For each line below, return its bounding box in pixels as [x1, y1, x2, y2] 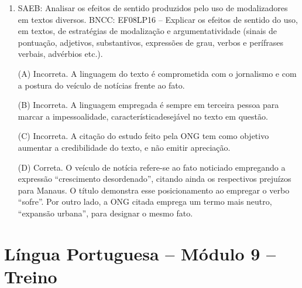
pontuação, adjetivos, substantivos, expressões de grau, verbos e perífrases [18, 36, 284, 48]
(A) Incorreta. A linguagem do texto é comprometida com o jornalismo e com [18, 67, 297, 79]
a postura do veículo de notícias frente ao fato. [18, 79, 185, 91]
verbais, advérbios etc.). [18, 48, 103, 60]
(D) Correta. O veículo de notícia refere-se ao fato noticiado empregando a [18, 161, 286, 173]
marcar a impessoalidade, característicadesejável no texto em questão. [18, 110, 268, 122]
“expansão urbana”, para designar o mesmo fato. [18, 206, 193, 219]
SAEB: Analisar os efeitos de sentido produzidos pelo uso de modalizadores [18, 2, 288, 13]
